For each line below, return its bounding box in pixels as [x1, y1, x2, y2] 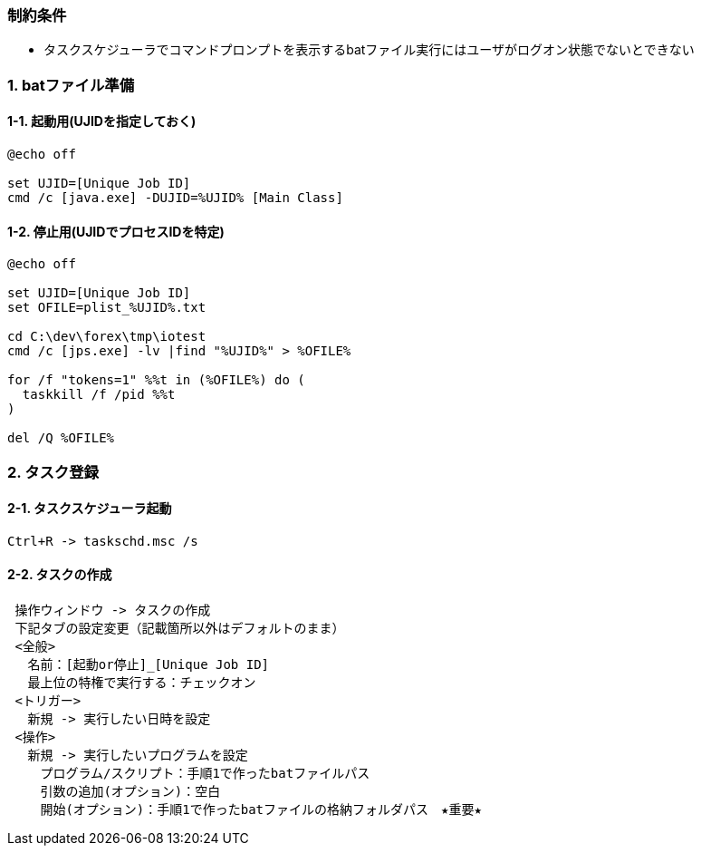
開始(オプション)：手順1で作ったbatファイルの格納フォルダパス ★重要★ [40, 802, 482, 817]
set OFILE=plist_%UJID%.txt [7, 300, 206, 315]
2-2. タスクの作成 [7, 567, 112, 583]
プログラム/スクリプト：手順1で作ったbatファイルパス [40, 766, 370, 780]
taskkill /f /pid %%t [22, 387, 176, 402]
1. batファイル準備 [7, 75, 135, 94]
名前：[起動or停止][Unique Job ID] [27, 657, 270, 672]
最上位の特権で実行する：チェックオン [27, 675, 256, 690]
